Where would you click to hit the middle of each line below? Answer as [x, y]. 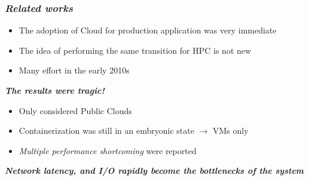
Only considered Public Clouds [75, 110]
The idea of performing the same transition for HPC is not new [135, 50]
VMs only [231, 131]
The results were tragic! [55, 90]
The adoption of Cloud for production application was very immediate [148, 30]
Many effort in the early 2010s [74, 70]
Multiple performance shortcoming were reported [108, 150]
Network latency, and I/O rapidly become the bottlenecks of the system [154, 171]
